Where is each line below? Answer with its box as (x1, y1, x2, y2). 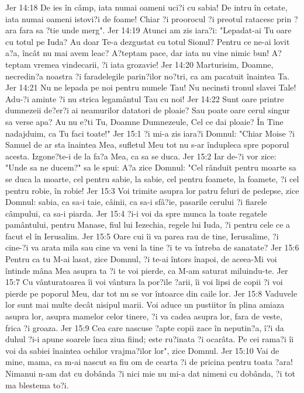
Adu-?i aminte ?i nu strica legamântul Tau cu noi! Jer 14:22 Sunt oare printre (5, 92, 284, 105)
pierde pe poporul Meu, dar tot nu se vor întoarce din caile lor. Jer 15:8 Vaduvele (5, 287, 298, 299)
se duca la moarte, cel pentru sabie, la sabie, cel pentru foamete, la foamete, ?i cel (5, 172, 299, 185)
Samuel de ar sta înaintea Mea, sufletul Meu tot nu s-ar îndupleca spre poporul (5, 138, 289, 151)
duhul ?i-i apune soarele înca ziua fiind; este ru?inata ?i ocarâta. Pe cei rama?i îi (5, 333, 294, 345)
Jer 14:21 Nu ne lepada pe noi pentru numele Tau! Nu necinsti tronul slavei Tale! (5, 81, 296, 93)
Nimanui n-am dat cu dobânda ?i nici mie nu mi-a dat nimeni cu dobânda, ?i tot (5, 367, 295, 379)
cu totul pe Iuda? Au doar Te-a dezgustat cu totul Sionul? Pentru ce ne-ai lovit (5, 35, 290, 47)
